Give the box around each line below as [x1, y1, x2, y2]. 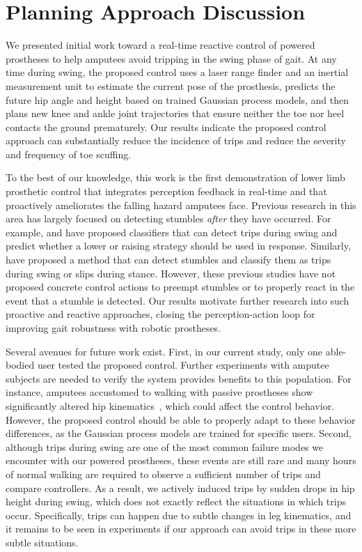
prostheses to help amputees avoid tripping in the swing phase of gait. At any [6, 51, 337, 66]
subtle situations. [6, 535, 79, 549]
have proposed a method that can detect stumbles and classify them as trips [6, 252, 331, 267]
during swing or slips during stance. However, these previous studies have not [6, 266, 336, 280]
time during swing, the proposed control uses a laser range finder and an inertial [6, 65, 349, 79]
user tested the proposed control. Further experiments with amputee [37, 358, 329, 372]
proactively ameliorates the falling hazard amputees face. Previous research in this [6, 197, 356, 212]
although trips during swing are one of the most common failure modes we [6, 439, 324, 454]
